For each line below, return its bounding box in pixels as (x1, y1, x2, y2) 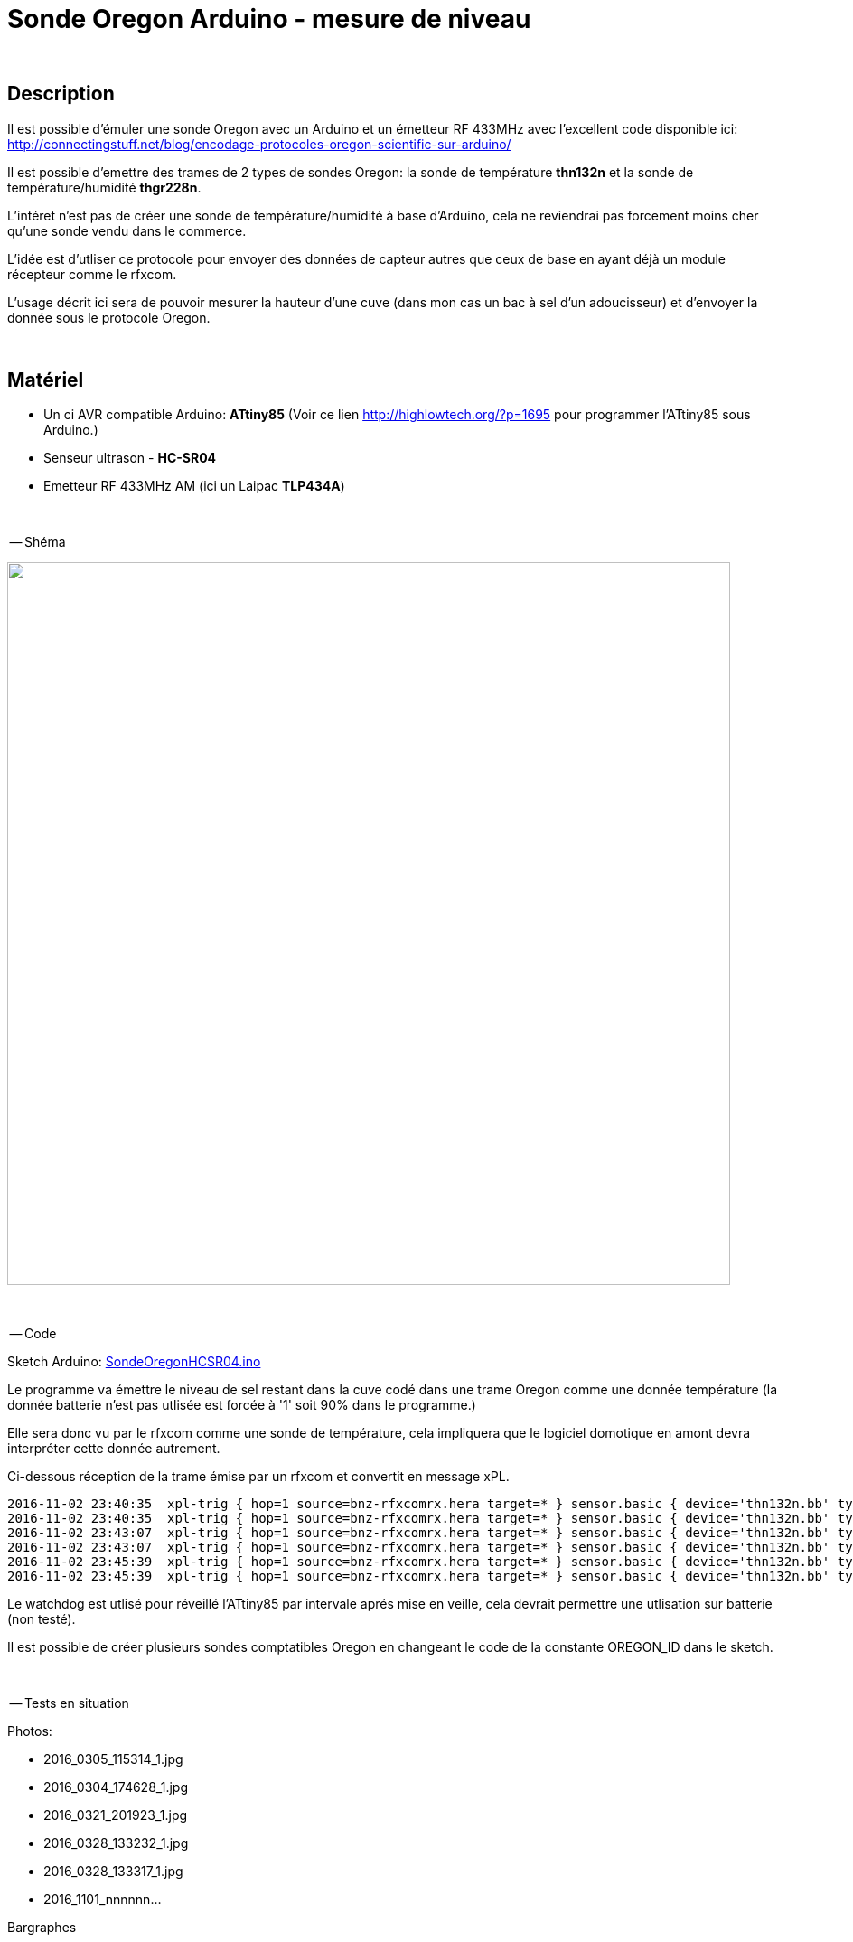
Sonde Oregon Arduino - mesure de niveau (7, 4, 531, 34)
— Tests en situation (9, 1695, 129, 1712)
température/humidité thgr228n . (7, 179, 202, 195)
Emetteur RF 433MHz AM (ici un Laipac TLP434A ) (43, 478, 345, 494)
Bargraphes (7, 1919, 77, 1936)
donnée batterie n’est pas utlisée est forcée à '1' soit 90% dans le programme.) (7, 1397, 476, 1413)
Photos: (7, 1723, 52, 1740)
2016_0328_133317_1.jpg (43, 1863, 183, 1880)
